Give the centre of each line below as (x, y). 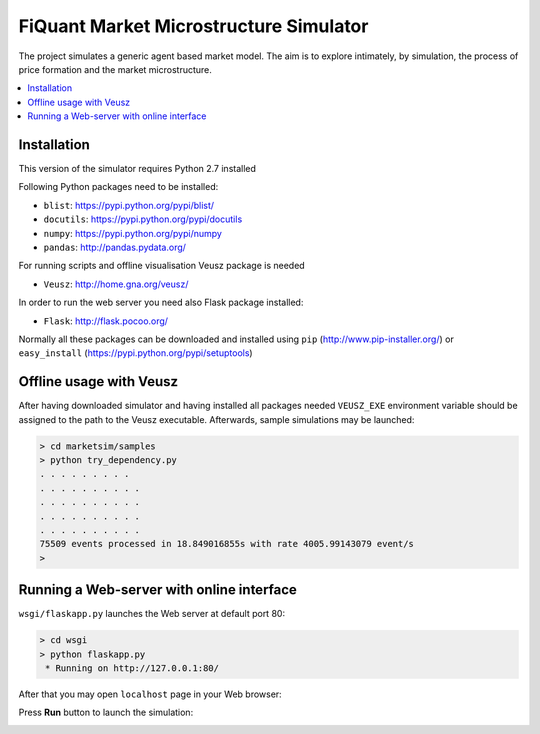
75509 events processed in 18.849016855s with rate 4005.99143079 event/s (227, 544)
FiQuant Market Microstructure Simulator (193, 26)
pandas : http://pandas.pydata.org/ (115, 247)
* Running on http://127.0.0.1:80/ (132, 668)
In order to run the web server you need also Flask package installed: (161, 302)
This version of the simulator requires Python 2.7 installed (137, 169)
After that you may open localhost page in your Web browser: (150, 694)
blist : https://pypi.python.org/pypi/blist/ (129, 205)
